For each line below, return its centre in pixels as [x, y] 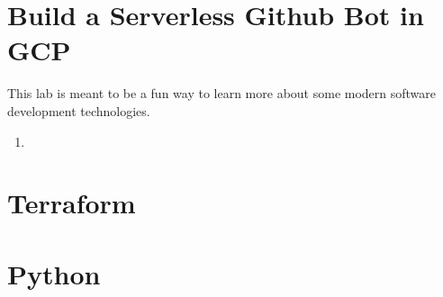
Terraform [72, 203]
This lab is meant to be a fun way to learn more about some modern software [222, 93]
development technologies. [79, 110]
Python [54, 273]
